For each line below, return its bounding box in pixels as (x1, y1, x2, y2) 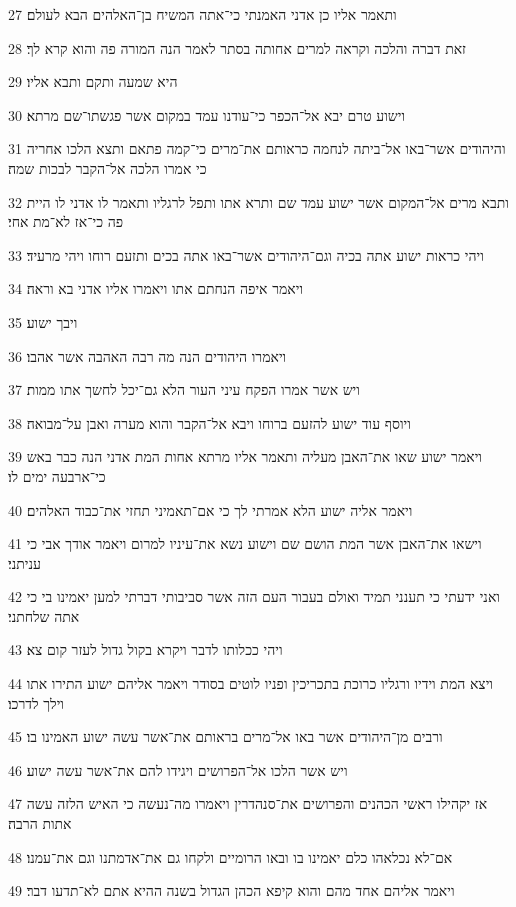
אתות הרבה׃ (8, 813, 72, 834)
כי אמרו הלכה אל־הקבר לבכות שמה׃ (8, 157, 207, 178)
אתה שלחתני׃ (8, 605, 80, 626)
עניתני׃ (8, 552, 41, 573)
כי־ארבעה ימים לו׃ (8, 465, 106, 486)
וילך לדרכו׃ (8, 692, 64, 713)
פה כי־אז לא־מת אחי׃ (8, 211, 124, 232)
